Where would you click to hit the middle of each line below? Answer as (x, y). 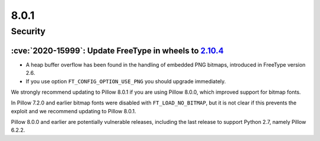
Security (28, 31)
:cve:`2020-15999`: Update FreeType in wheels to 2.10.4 (117, 50)
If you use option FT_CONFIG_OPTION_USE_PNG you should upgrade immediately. (126, 81)
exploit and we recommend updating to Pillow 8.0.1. (73, 111)
